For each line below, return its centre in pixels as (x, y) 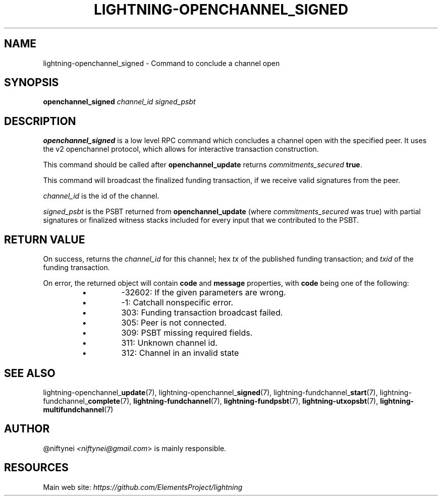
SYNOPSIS (32, 83)
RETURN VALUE (45, 239)
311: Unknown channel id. (169, 343)
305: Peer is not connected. (174, 323)
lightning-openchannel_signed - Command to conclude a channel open (161, 63)
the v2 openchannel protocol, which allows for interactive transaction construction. (181, 149)
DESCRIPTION (40, 121)
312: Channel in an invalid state (180, 353)
